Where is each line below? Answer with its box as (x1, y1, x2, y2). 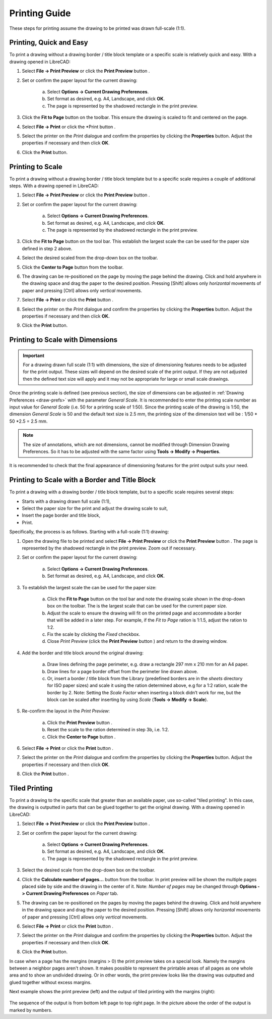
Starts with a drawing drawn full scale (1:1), (22, 498, 111, 504)
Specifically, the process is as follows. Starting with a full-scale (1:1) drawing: (9, 529, 169, 535)
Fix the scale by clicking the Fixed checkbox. (47, 631, 141, 637)
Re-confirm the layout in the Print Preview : (22, 708, 110, 714)
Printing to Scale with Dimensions (9, 336, 118, 344)
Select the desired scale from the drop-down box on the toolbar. (22, 867, 156, 873)
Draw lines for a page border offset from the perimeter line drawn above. (47, 668, 198, 674)
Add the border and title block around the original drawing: (22, 649, 144, 656)
